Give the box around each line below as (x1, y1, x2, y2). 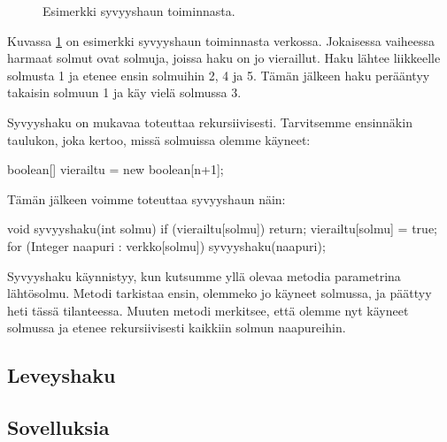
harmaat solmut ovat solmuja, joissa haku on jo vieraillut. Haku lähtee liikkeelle (7, 49, 441, 67)
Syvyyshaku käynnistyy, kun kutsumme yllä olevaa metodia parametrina (7, 266, 401, 285)
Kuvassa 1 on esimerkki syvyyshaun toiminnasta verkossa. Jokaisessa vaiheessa (7, 31, 435, 50)
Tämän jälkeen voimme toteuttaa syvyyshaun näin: (7, 189, 286, 208)
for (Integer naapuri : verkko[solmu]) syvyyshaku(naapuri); (7, 236, 326, 255)
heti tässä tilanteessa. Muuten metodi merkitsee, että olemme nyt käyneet (7, 301, 409, 319)
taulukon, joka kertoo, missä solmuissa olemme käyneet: (7, 130, 311, 149)
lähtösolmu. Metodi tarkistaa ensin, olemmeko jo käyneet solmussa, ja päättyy (7, 284, 432, 302)
